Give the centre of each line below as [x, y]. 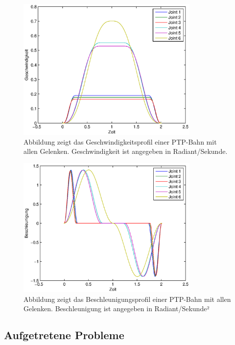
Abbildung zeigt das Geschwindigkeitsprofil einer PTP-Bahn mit [120, 141]
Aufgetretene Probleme [64, 335]
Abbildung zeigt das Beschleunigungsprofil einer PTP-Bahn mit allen [127, 299]
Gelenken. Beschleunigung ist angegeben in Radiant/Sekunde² [117, 308]
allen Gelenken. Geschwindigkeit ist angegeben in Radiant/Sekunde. [126, 151]
